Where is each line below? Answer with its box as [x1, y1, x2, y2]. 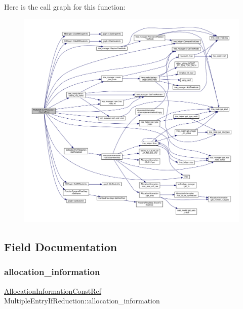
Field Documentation [4, 238, 117, 254]
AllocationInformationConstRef [4, 285, 102, 296]
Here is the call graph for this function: [4, 2, 126, 12]
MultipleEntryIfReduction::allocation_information [4, 295, 160, 306]
